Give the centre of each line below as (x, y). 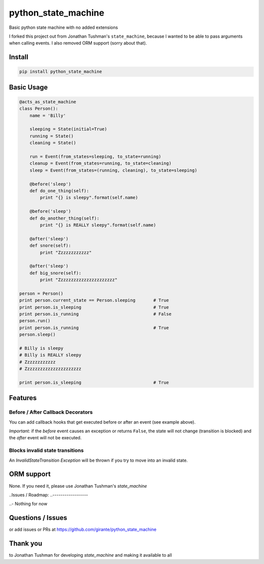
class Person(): (39, 109)
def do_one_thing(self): (59, 191)
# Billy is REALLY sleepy (50, 355)
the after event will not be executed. (45, 438)
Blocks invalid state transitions (46, 451)
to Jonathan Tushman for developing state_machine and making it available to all (90, 555)
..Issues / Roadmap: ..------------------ (48, 495)
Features (23, 398)
